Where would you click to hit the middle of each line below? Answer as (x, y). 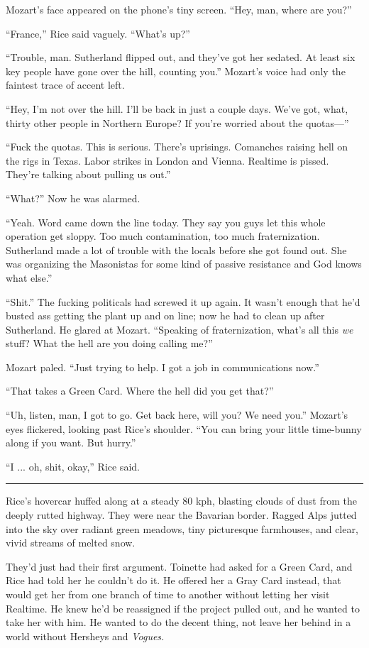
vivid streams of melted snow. (71, 543)
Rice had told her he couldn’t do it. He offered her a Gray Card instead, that (174, 580)
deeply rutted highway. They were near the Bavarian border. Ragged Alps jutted (181, 515)
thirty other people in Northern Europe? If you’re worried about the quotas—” (177, 122)
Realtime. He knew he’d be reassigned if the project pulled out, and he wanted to (183, 608)
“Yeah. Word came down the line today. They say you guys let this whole (166, 222)
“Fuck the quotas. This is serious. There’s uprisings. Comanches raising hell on (177, 147)
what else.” (29, 277)
